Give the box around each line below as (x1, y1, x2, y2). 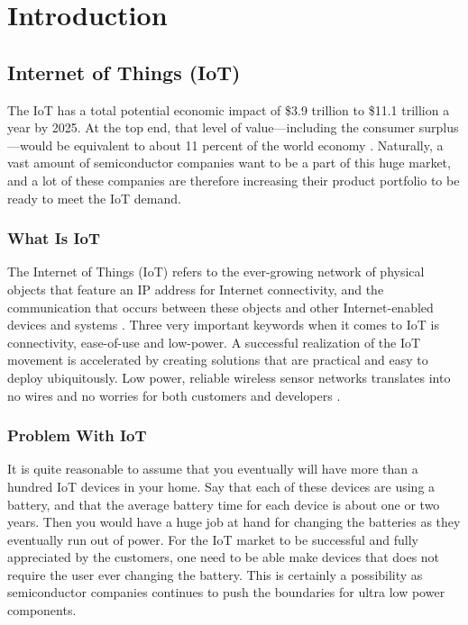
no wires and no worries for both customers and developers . (7, 385, 341, 404)
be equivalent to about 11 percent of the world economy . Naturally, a (56, 135, 444, 154)
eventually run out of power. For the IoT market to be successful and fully (7, 530, 418, 548)
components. (7, 601, 77, 620)
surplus (418, 118, 459, 137)
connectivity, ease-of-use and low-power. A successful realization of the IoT (7, 332, 421, 351)
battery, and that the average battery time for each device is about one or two (7, 494, 440, 513)
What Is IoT (7, 227, 101, 249)
